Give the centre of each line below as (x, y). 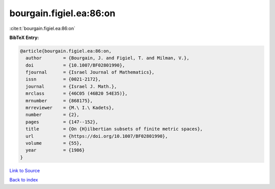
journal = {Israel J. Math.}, (71, 86)
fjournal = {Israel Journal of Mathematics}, (90, 72)
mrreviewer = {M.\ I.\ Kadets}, (70, 108)
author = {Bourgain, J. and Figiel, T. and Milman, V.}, (107, 58)
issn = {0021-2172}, (63, 79)
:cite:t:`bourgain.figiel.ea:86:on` (43, 28)
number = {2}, (53, 115)
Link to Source (25, 170)
